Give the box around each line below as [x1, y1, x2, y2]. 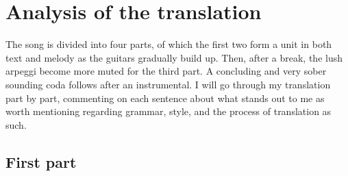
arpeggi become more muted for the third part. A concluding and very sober [5, 64, 327, 78]
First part [5, 151, 77, 172]
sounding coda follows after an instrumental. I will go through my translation [5, 77, 331, 91]
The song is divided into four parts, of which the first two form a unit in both [5, 37, 332, 51]
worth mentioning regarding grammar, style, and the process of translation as [5, 104, 332, 118]
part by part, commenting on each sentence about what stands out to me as [5, 90, 325, 105]
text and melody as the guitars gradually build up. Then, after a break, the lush [5, 50, 343, 64]
